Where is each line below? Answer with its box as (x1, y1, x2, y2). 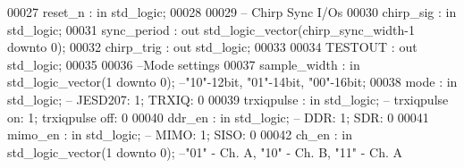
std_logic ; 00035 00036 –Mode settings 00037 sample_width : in (7, 55, 360, 73)
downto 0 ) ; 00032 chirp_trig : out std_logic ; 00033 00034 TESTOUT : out (7, 38, 418, 56)
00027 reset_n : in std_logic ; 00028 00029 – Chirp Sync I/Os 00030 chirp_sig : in (7, 3, 457, 21)
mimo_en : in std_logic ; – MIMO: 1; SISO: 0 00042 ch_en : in (7, 125, 352, 144)
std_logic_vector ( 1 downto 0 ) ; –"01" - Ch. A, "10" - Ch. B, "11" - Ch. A (7, 142, 403, 161)
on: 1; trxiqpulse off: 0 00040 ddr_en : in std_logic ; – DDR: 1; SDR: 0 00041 (7, 107, 429, 126)
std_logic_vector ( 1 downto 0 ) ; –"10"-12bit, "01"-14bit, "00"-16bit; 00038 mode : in (7, 72, 458, 91)
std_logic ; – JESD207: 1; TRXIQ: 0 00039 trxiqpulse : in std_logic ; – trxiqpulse (7, 89, 449, 108)
